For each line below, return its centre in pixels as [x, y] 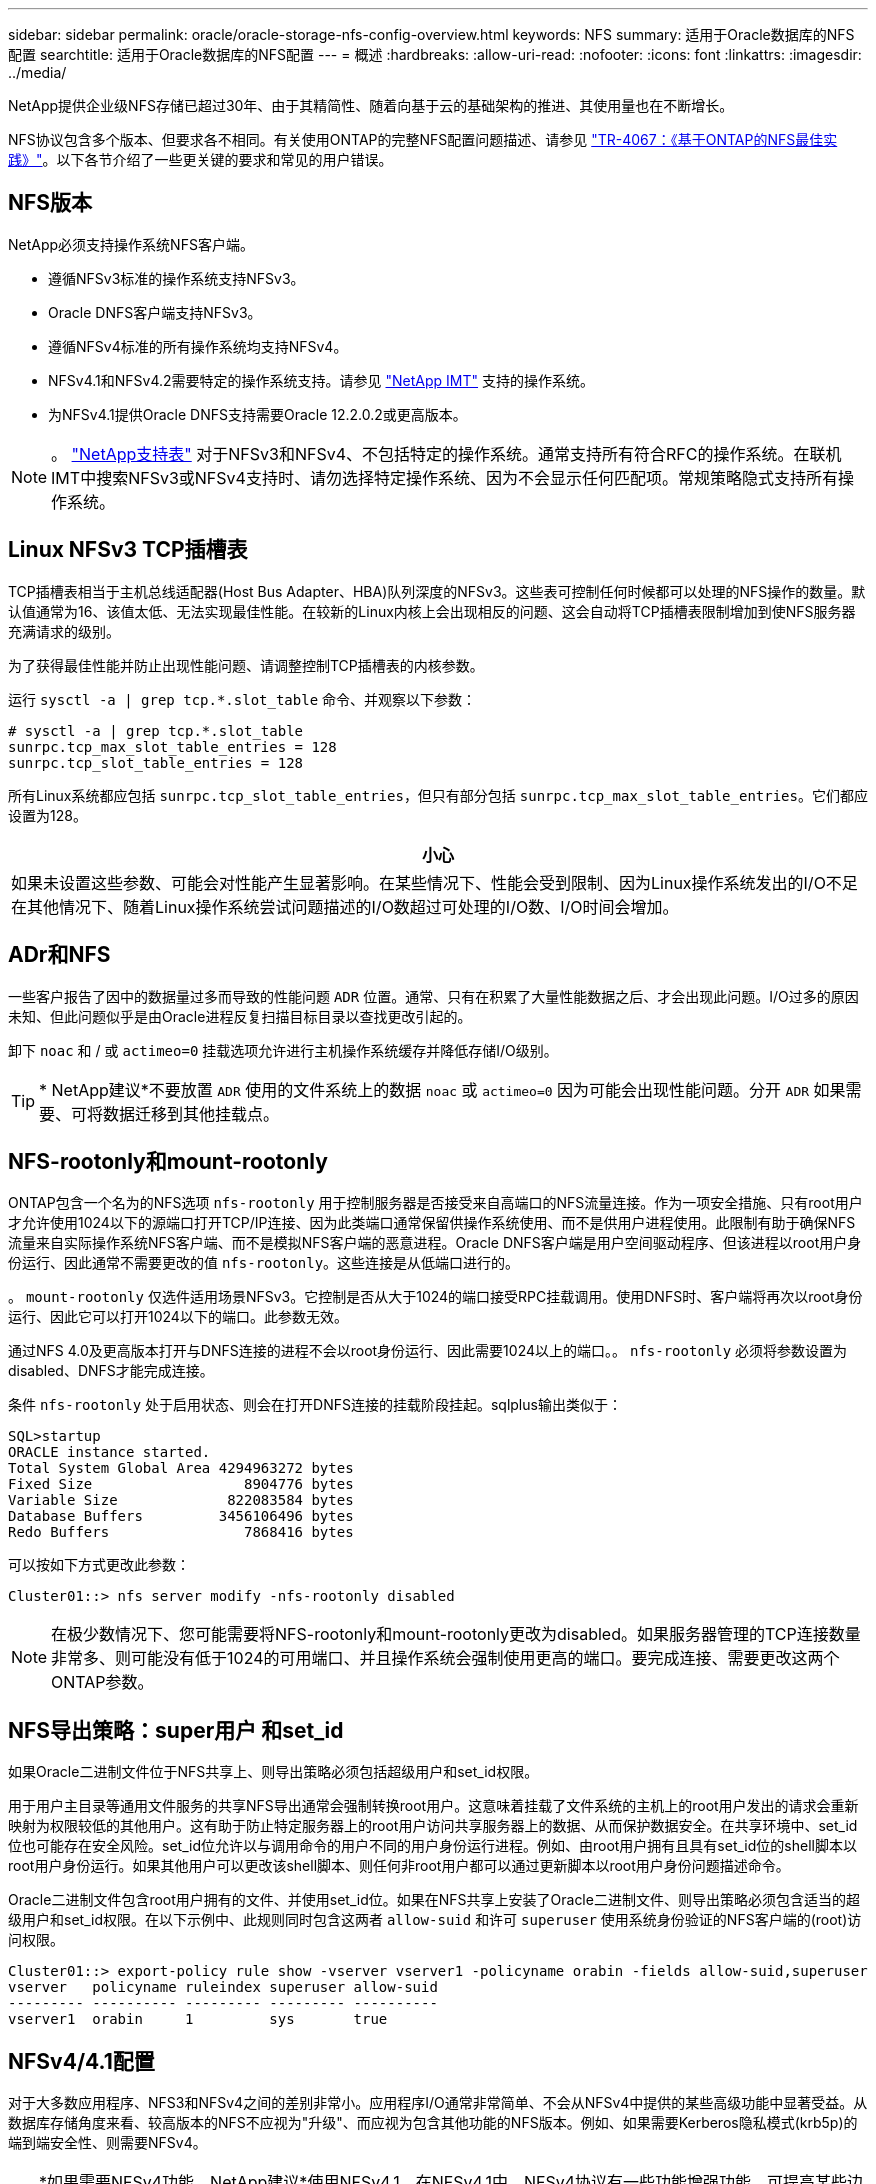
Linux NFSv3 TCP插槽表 [128, 550]
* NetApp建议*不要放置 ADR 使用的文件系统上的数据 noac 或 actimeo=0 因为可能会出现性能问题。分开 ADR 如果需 [450, 1089]
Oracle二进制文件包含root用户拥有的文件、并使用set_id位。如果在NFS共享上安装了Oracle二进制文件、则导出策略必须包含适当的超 [434, 1900]
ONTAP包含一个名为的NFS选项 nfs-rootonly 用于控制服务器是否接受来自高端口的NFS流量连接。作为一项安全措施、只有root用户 [435, 1203]
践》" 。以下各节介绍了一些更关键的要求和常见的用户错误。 [200, 159]
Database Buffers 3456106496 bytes [181, 1516]
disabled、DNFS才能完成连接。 [111, 1371]
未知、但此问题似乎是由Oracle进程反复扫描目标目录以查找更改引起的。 [240, 1016]
